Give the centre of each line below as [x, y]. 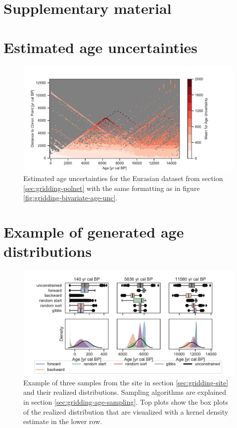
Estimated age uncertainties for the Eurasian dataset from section [123, 178]
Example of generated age [94, 232]
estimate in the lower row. [63, 421]
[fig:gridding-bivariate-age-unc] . [71, 198]
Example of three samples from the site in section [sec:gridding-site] [126, 382]
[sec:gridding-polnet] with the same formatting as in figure [112, 188]
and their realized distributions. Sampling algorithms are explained [125, 392]
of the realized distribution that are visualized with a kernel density [126, 411]
